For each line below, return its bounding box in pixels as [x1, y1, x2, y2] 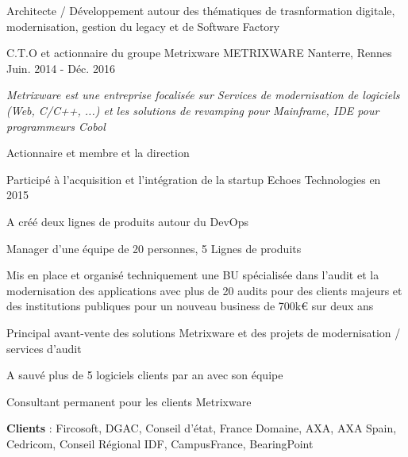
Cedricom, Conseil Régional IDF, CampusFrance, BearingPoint [6, 435, 314, 451]
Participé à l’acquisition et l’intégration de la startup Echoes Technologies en [6, 171, 381, 187]
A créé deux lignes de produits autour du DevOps [6, 213, 249, 229]
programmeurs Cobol [6, 117, 106, 134]
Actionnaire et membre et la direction [6, 144, 190, 161]
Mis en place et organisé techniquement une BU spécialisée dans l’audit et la [6, 267, 379, 283]
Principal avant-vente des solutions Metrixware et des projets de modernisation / [6, 324, 401, 340]
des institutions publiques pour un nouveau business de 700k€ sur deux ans [6, 298, 374, 314]
